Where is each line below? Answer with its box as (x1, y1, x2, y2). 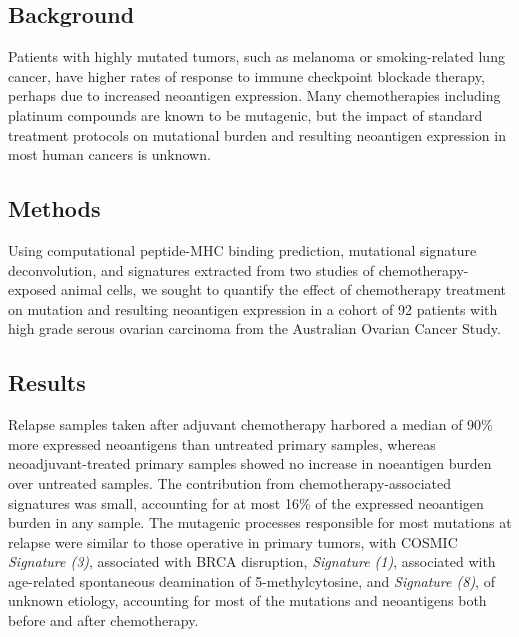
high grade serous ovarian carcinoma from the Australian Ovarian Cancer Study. (8, 318, 501, 339)
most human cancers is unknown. (8, 144, 211, 165)
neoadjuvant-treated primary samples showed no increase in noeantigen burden (8, 453, 492, 474)
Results (8, 367, 86, 398)
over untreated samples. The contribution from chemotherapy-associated (8, 472, 452, 493)
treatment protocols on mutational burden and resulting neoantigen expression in (8, 124, 506, 145)
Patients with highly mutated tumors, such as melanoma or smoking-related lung (8, 46, 505, 67)
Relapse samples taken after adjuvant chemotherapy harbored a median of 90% (8, 414, 493, 435)
